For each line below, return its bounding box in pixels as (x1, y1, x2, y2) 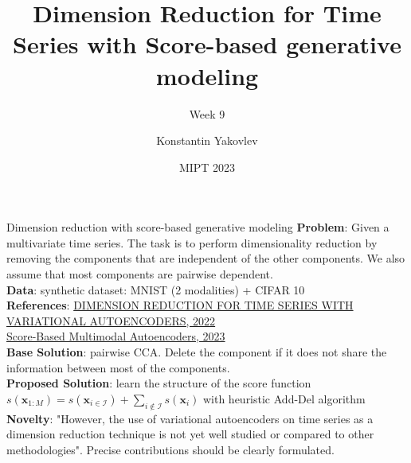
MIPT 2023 (178, 158, 236, 175)
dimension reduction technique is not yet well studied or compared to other (6, 426, 374, 442)
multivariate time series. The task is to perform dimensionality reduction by (6, 234, 378, 251)
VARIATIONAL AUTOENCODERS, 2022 (6, 312, 216, 329)
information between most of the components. (6, 359, 230, 375)
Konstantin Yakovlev (156, 132, 258, 149)
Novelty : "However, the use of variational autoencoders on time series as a (6, 410, 374, 426)
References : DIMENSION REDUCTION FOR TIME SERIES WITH (6, 297, 354, 313)
